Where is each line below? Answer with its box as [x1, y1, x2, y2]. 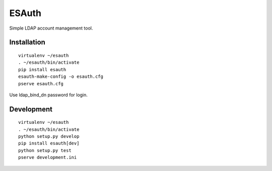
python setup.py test [18, 147, 72, 153]
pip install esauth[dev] [18, 140, 80, 146]
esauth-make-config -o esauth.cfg [18, 74, 103, 80]
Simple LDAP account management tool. [9, 25, 93, 31]
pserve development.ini [18, 154, 77, 160]
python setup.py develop [18, 133, 80, 139]
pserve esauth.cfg [18, 81, 64, 86]
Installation [9, 38, 45, 47]
